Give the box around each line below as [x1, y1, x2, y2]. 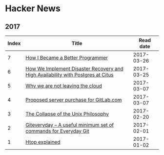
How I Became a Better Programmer [25, 54, 108, 61]
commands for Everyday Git [25, 128, 89, 134]
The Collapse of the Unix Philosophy [25, 111, 109, 117]
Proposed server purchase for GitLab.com [25, 96, 122, 103]
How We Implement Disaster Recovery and [25, 66, 123, 72]
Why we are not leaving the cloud [25, 83, 102, 89]
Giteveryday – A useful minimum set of [25, 122, 114, 128]
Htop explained [25, 139, 61, 145]
